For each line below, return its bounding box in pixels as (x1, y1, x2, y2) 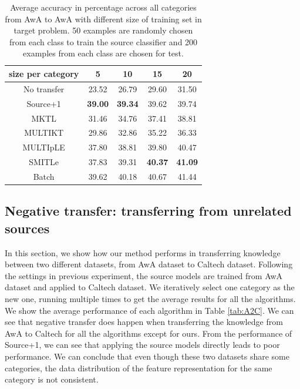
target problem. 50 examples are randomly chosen (14, 24, 193, 36)
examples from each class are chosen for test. (23, 47, 184, 59)
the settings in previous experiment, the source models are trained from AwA (5, 269, 283, 281)
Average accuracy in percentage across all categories (10, 1, 197, 13)
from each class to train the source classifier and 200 (9, 35, 198, 48)
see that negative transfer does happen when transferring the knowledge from (5, 316, 283, 328)
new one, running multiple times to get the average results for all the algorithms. (5, 292, 296, 304)
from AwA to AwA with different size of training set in (5, 12, 202, 25)
